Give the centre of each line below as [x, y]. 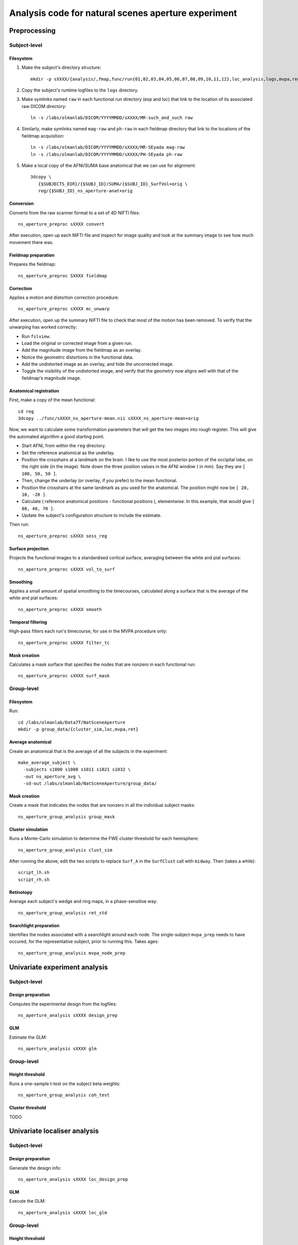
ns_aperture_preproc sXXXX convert [61, 224]
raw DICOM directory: [44, 106]
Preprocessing [32, 31]
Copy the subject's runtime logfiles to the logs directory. [80, 90]
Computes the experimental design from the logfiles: [63, 1004]
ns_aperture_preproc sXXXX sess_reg [63, 536]
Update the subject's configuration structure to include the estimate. [92, 515]
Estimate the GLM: [28, 1037]
